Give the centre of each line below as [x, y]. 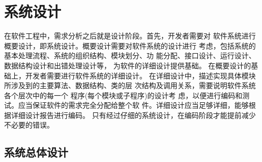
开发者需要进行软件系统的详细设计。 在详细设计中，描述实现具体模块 [140, 75]
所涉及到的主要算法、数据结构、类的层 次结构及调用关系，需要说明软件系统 [130, 85]
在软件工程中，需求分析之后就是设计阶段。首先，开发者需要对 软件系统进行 [130, 36]
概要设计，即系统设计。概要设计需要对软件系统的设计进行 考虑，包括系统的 [130, 45]
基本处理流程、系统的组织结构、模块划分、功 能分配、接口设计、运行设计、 [130, 55]
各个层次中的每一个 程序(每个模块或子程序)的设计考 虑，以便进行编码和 [123, 95]
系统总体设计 [36, 152]
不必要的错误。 [29, 125]
